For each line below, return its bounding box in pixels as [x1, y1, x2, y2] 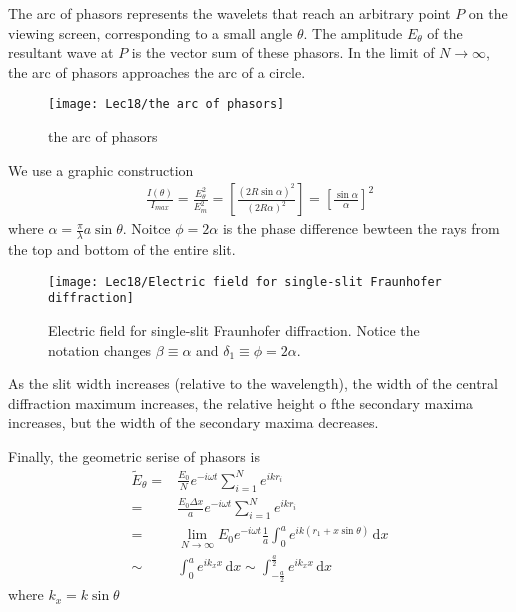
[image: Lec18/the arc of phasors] [48, 97, 285, 112]
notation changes [48, 339, 152, 360]
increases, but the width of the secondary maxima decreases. [8, 412, 379, 433]
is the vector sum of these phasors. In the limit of [131, 42, 435, 63]
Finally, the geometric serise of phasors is [8, 445, 260, 466]
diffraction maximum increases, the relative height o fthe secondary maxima [8, 392, 474, 413]
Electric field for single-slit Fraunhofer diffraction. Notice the [48, 319, 420, 340]
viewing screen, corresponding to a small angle [8, 22, 293, 43]
